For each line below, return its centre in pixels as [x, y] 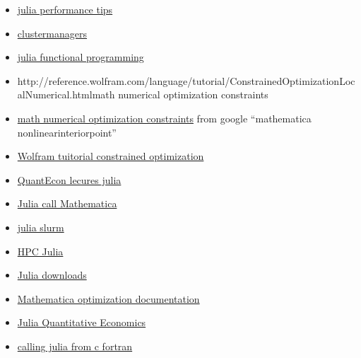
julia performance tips [65, 9]
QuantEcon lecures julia [69, 179]
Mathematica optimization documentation [108, 298]
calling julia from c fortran [75, 346]
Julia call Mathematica [67, 203]
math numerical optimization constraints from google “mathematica [164, 118]
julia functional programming [81, 57]
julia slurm [41, 227]
